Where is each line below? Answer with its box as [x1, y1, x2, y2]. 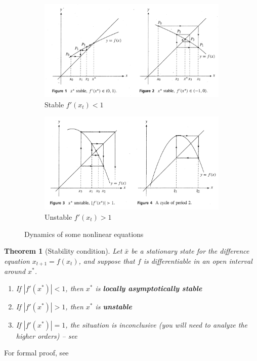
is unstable [95, 301, 132, 311]
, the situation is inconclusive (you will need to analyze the [65, 319, 248, 330]
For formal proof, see [4, 347, 69, 358]
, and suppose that [78, 255, 135, 266]
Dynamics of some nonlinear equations [24, 228, 144, 239]
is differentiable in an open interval [143, 255, 252, 266]
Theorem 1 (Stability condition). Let [4, 246, 122, 256]
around [4, 266, 26, 276]
